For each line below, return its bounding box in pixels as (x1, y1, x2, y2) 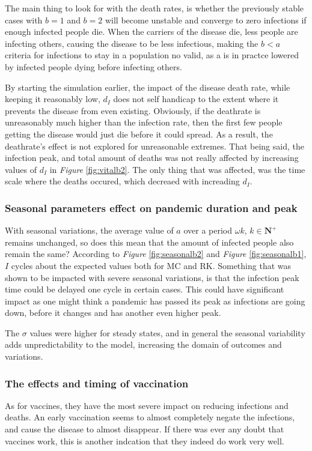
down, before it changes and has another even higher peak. (5, 306, 221, 319)
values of (5, 163, 37, 175)
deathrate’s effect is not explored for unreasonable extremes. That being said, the (5, 139, 304, 152)
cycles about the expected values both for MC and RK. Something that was (11, 259, 292, 271)
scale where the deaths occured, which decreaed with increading (5, 175, 240, 187)
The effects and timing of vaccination (5, 375, 189, 390)
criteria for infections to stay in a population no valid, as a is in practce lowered (5, 49, 299, 61)
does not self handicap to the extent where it (113, 92, 279, 105)
